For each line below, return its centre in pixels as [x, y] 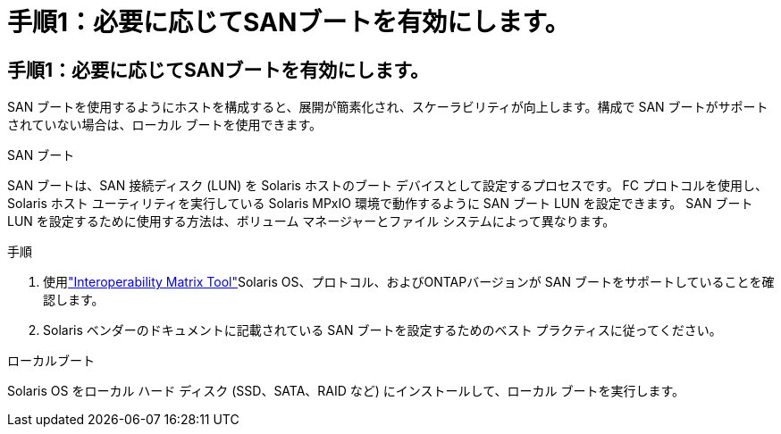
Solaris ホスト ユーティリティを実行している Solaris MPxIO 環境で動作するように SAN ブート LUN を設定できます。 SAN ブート [380, 204]
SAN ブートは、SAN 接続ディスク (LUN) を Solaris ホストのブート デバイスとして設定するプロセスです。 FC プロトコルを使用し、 [387, 186]
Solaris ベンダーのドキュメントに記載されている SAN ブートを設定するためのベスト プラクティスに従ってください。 [382, 330]
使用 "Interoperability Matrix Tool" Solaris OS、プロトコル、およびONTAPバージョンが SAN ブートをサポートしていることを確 [409, 282]
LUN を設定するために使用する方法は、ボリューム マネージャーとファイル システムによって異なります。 [311, 221]
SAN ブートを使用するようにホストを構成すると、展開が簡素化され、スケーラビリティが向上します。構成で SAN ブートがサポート [388, 107]
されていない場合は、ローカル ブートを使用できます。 [165, 125]
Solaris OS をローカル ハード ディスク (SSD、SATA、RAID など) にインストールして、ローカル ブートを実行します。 [346, 391]
